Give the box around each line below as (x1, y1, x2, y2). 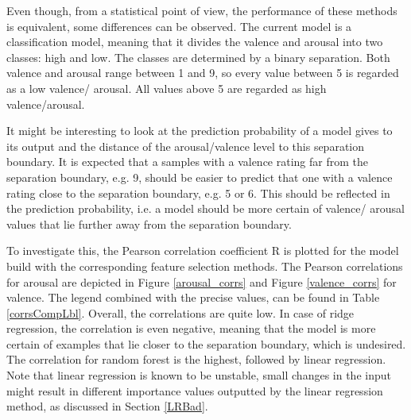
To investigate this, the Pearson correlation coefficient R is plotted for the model (6, 242, 399, 259)
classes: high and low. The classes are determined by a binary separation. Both (6, 48, 390, 65)
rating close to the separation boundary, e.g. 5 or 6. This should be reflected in (6, 184, 390, 201)
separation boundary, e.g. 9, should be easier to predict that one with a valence (6, 168, 393, 185)
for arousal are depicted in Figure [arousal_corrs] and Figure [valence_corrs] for (6, 273, 397, 290)
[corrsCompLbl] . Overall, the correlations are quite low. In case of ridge (6, 304, 355, 321)
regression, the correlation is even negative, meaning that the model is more (6, 320, 376, 337)
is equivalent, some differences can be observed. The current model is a (6, 17, 352, 34)
